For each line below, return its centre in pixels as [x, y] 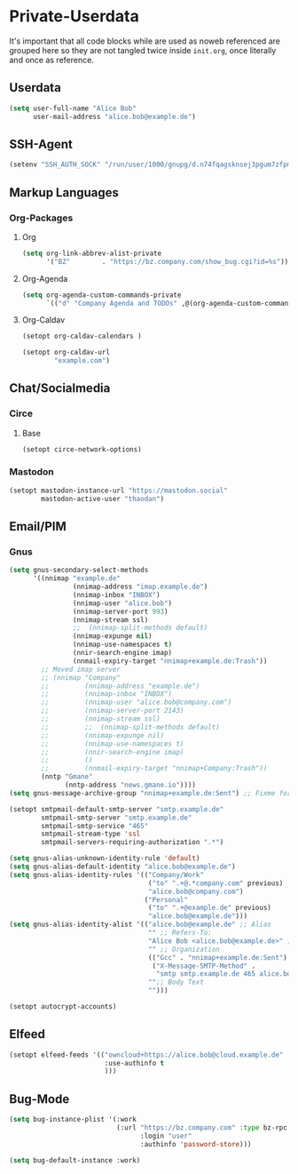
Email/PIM [38, 527]
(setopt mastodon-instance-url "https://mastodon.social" [118, 491]
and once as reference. [52, 60]
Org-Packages [41, 218]
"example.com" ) [82, 361]
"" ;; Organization [184, 949]
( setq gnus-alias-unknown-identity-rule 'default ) [105, 859]
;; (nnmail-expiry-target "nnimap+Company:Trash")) [154, 769]
